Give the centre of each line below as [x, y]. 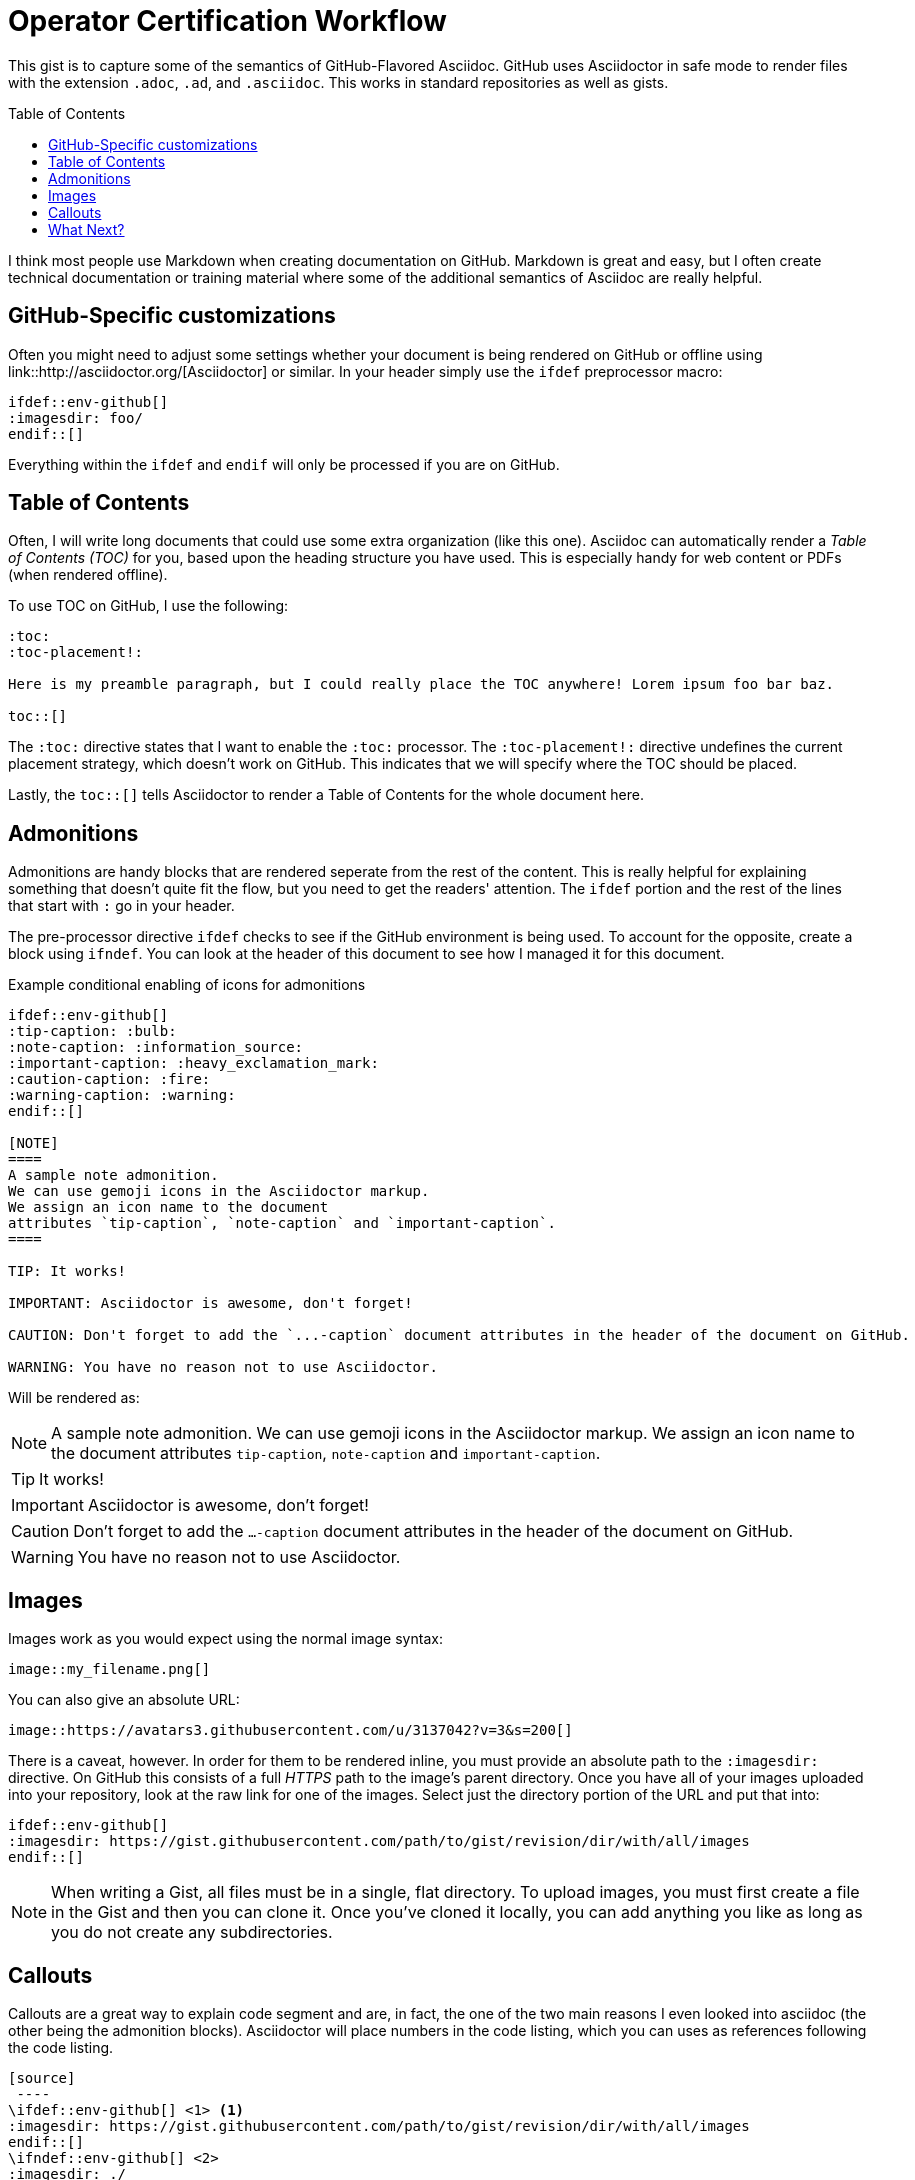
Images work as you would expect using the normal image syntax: [225, 1639]
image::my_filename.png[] [109, 1669]
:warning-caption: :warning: [122, 1095]
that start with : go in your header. [121, 906]
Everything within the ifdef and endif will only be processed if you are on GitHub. [284, 464]
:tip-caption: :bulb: [92, 1031]
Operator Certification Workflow [227, 21]
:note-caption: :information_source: [156, 1047]
